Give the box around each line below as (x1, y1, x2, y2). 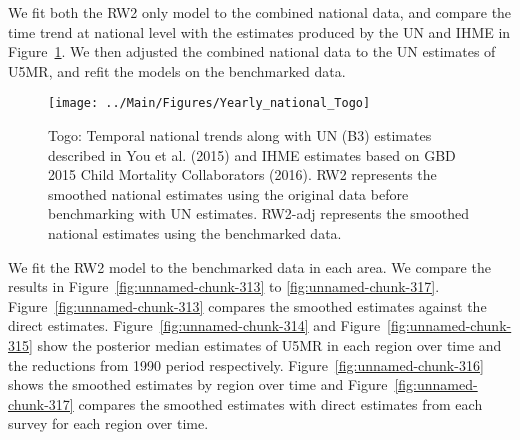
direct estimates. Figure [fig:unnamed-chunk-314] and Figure (8, 315, 381, 336)
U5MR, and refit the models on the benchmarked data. (8, 60, 346, 81)
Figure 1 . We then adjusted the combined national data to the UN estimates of (8, 41, 496, 62)
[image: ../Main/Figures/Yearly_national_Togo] (48, 96, 371, 111)
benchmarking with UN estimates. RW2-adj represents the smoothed (48, 203, 470, 224)
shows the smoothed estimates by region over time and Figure (8, 374, 388, 395)
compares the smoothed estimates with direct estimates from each (78, 393, 483, 414)
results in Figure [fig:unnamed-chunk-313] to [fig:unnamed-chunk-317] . (8, 276, 440, 297)
